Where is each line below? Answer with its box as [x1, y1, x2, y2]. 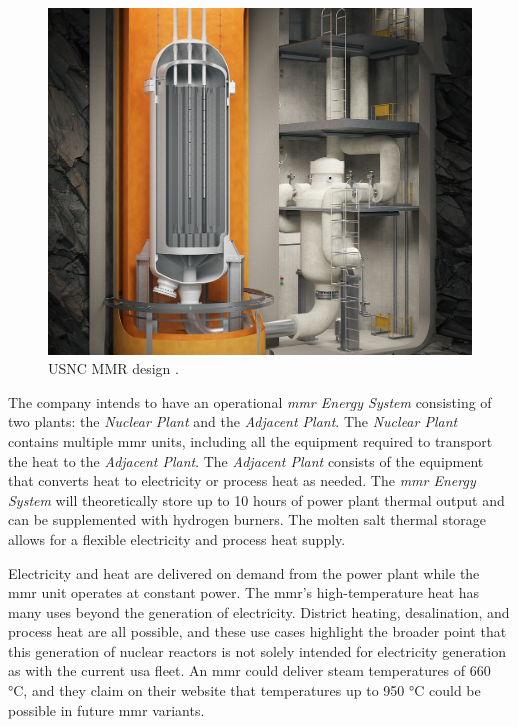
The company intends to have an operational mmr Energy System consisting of [8, 391, 492, 412]
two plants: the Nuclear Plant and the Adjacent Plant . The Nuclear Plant [8, 411, 458, 432]
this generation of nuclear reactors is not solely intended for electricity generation [8, 640, 506, 661]
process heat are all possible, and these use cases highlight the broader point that [8, 621, 507, 642]
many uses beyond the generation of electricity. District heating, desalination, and [8, 601, 510, 622]
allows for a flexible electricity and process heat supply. [8, 528, 346, 549]
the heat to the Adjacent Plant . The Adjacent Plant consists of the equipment [8, 450, 484, 471]
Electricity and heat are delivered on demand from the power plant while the [8, 562, 480, 583]
